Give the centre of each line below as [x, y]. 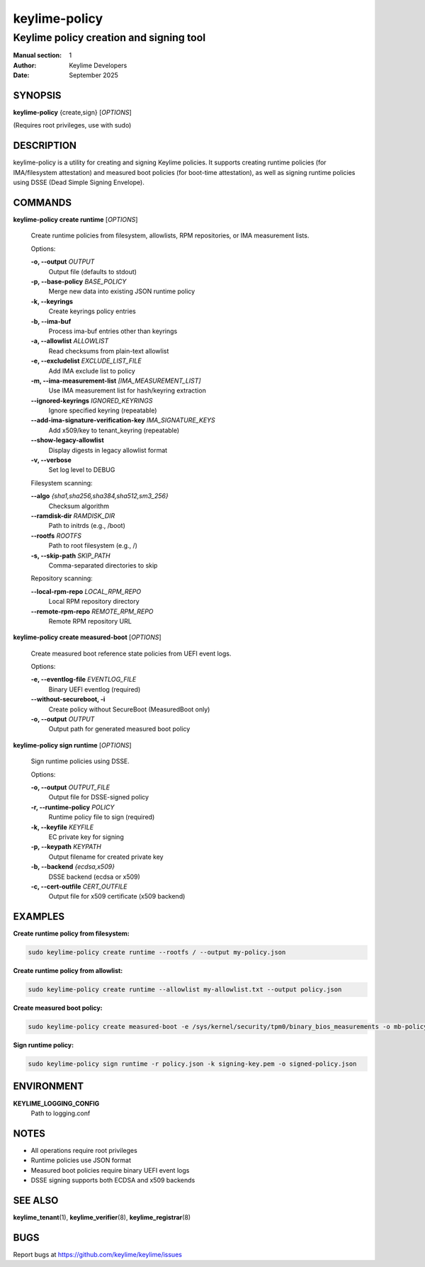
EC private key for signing [86, 837]
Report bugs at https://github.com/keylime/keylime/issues [97, 1254]
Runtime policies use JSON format [81, 1160]
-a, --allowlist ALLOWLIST [70, 341]
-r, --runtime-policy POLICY [73, 807]
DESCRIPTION [45, 146]
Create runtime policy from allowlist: [68, 971]
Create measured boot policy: [58, 1008]
